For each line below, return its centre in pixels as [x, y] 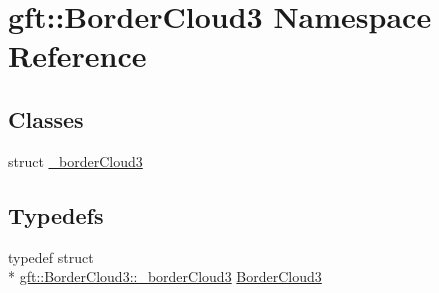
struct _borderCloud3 [75, 160]
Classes [46, 118]
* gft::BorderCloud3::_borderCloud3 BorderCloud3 [165, 276]
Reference [77, 55]
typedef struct [51, 256]
